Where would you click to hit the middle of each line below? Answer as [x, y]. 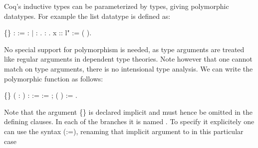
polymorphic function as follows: [54, 78]
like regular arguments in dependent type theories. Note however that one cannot [128, 59]
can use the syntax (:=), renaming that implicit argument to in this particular [124, 131]
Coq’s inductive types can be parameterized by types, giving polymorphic [117, 6]
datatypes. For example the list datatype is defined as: [87, 16]
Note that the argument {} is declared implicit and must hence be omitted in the [128, 111]
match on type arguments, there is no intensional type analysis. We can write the [129, 68]
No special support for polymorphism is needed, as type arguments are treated [124, 49]
